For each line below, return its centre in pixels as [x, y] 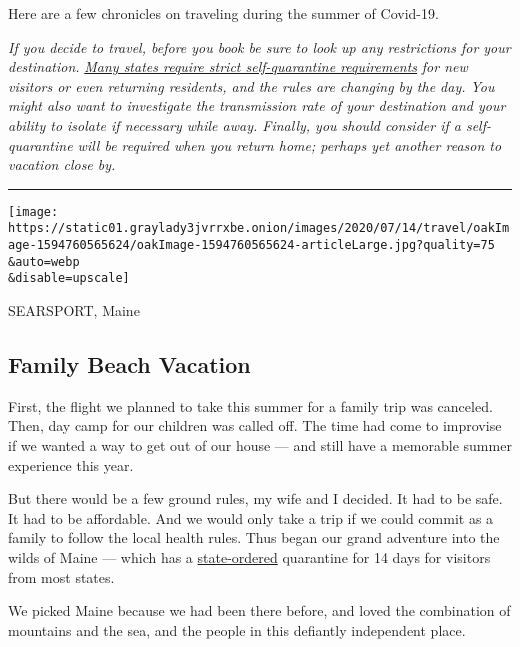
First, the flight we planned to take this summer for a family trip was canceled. [250, 405]
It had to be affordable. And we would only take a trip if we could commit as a [251, 517]
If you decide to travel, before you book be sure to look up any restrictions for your [259, 46]
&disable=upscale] [69, 278]
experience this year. [71, 464]
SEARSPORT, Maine [74, 310]
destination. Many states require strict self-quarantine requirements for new [238, 66]
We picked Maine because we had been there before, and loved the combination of [259, 610]
